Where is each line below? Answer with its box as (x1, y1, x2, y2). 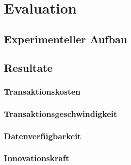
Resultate (4, 60, 53, 75)
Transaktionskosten (4, 85, 81, 97)
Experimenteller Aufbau (4, 31, 128, 46)
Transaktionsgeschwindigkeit (4, 107, 117, 119)
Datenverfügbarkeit (4, 130, 81, 142)
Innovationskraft (4, 152, 69, 164)
